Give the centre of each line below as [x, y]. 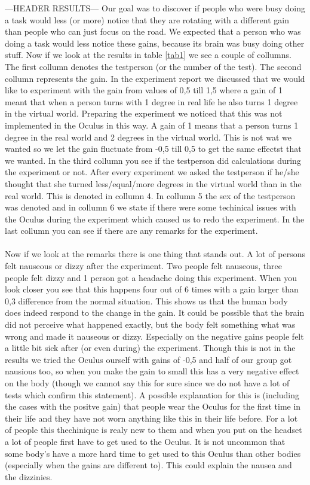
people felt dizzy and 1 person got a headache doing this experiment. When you [151, 277]
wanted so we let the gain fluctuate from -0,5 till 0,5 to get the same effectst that [153, 149]
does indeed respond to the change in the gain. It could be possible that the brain [155, 312]
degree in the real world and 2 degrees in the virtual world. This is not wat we [148, 137]
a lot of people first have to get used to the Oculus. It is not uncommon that [145, 441]
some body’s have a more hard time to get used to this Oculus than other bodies [153, 453]
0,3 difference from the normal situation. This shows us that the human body [146, 301]
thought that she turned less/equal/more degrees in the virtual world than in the [153, 183]
